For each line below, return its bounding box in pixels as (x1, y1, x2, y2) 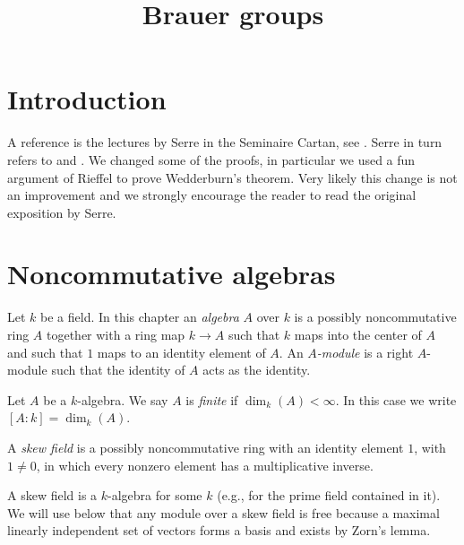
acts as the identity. (202, 360, 311, 379)
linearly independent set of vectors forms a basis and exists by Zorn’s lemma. (7, 521, 431, 540)
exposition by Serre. (7, 203, 116, 221)
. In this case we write (335, 390, 457, 409)
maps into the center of (294, 325, 422, 343)
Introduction (7, 81, 167, 117)
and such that (7, 342, 83, 361)
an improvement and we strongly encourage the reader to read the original (7, 186, 417, 204)
